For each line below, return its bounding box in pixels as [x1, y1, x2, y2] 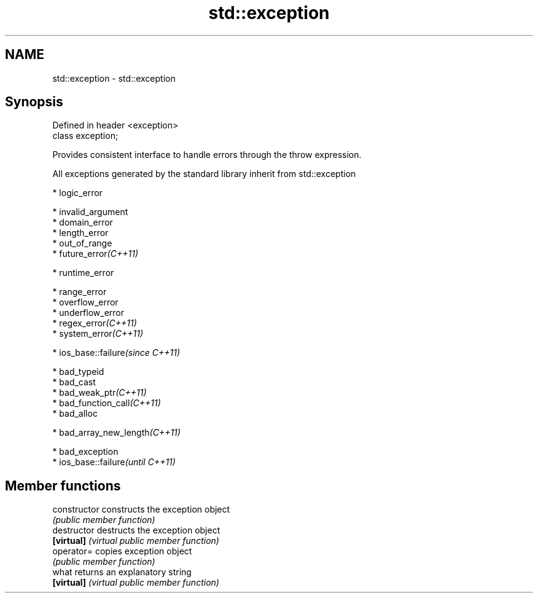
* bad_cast [52, 377, 96, 388]
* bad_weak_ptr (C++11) [52, 387, 147, 398]
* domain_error [52, 217, 113, 228]
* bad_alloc [52, 408, 98, 419]
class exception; [52, 130, 119, 141]
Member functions [5, 478, 121, 494]
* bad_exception [52, 446, 119, 457]
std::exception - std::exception [52, 73, 176, 84]
